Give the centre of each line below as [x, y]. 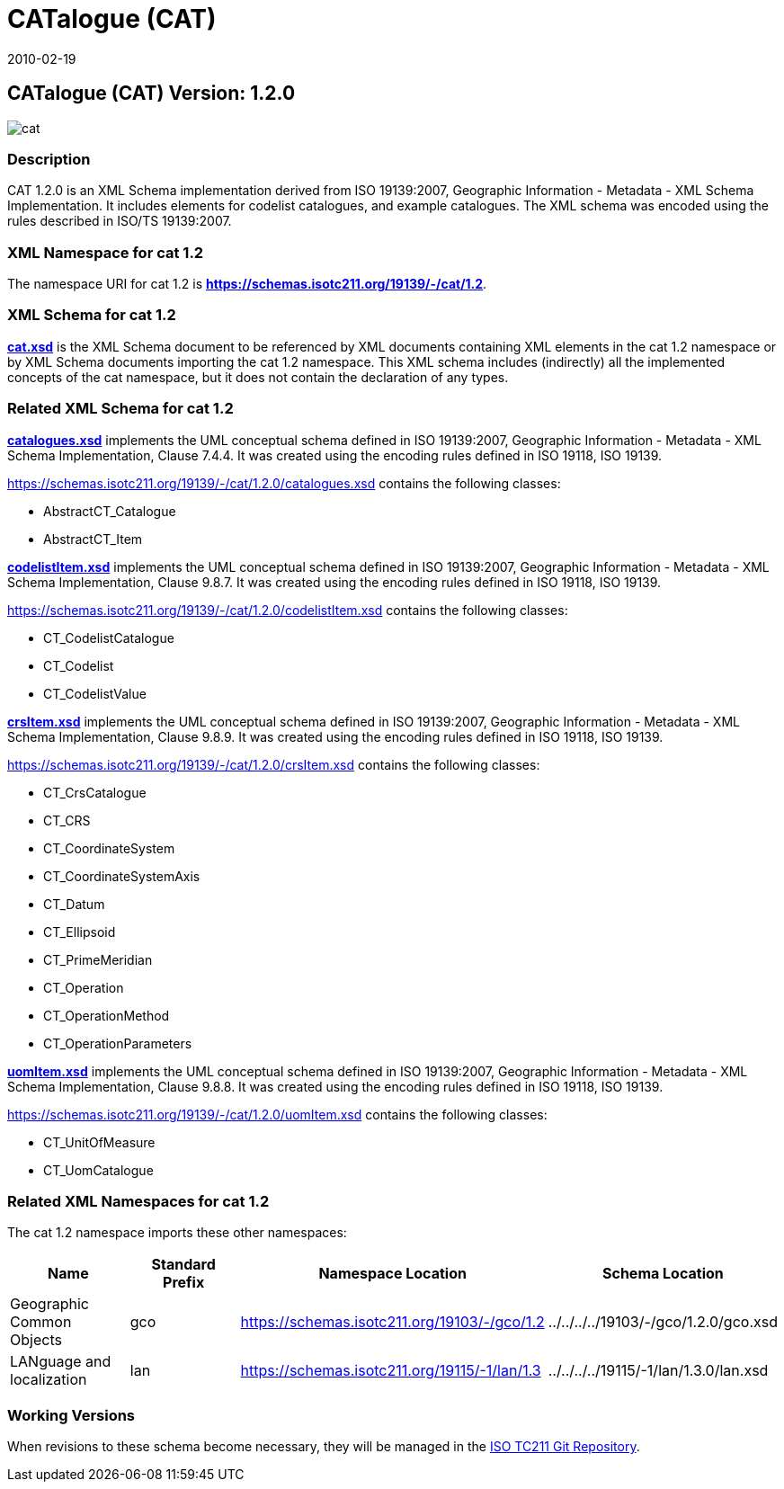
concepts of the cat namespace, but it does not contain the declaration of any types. [258, 377]
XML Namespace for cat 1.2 [106, 252]
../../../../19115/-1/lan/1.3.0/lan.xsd [658, 1371]
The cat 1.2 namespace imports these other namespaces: [177, 1233]
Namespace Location [392, 1274]
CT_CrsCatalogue [95, 792]
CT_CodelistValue [95, 693]
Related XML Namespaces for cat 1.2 [138, 1201]
